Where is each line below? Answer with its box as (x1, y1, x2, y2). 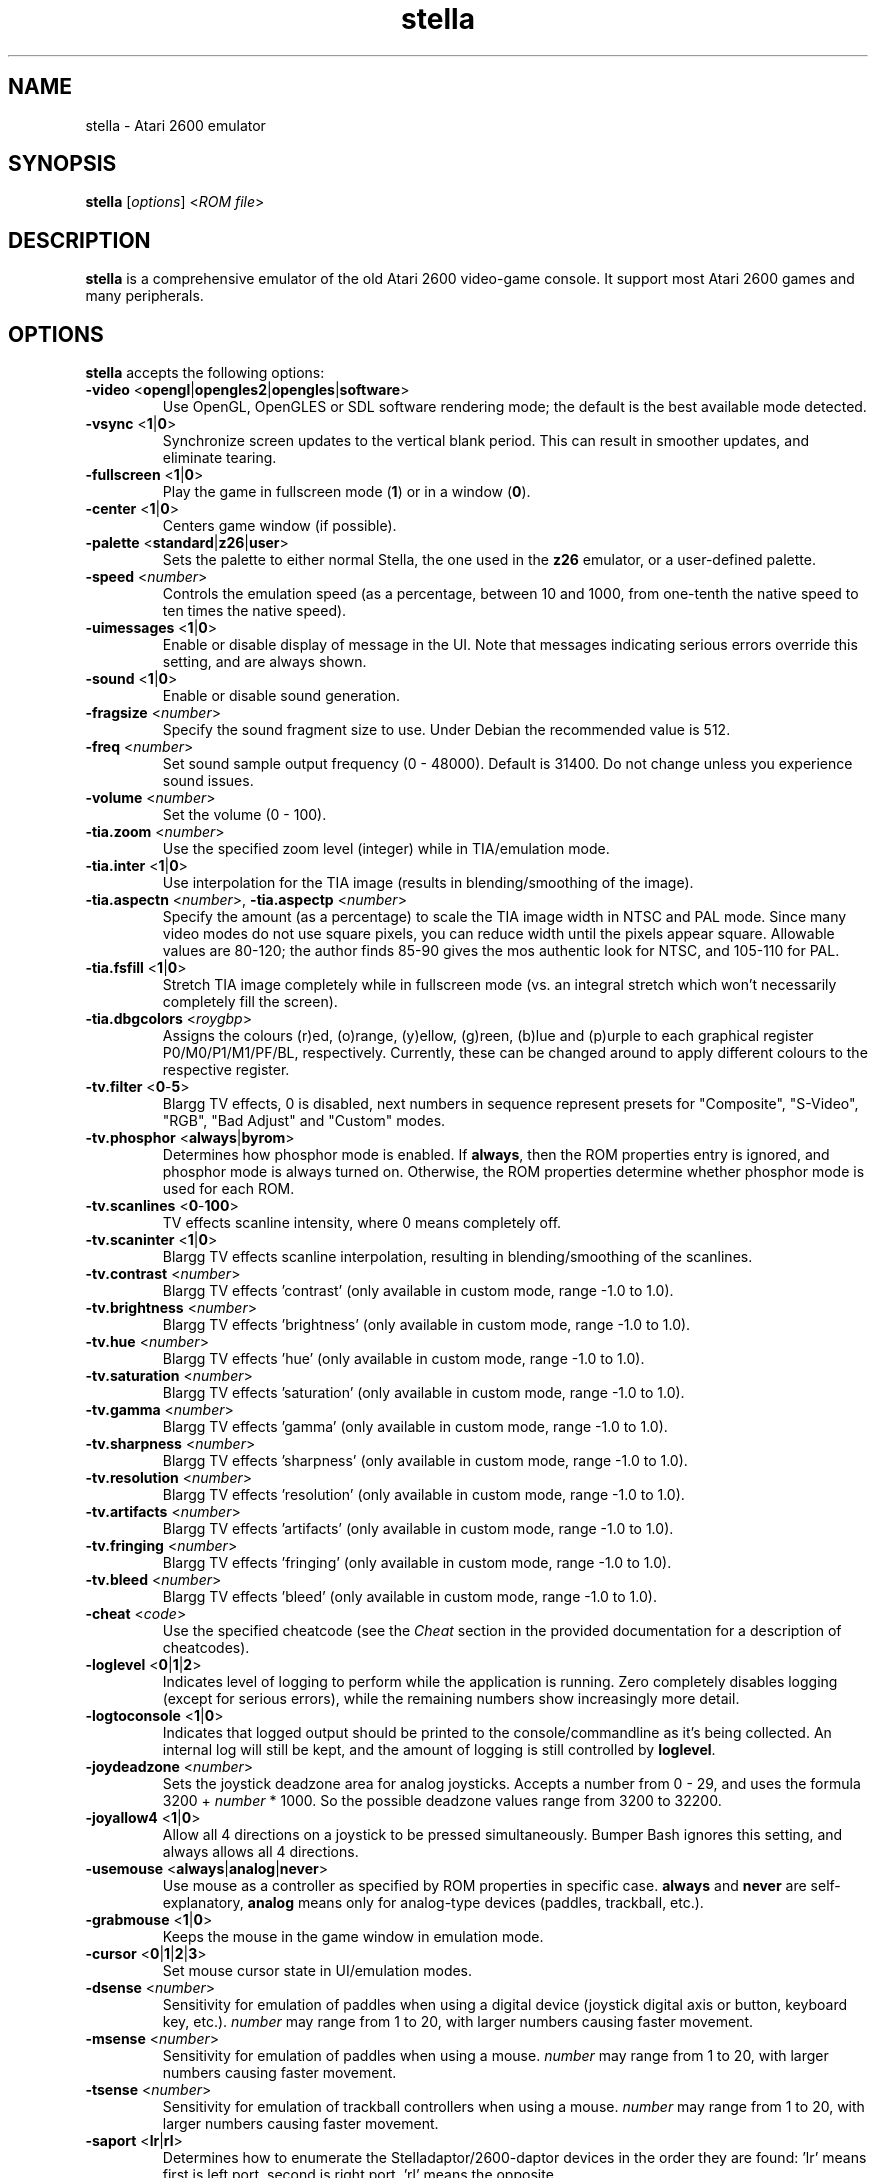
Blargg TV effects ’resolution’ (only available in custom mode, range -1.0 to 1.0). (162, 1486, 685, 1504)
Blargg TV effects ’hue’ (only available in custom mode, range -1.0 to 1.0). (162, 1350, 645, 1368)
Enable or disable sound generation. (162, 687, 401, 705)
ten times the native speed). (162, 602, 347, 620)
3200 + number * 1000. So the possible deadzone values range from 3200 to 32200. (162, 1792, 722, 1810)
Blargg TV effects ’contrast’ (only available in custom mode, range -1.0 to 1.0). (162, 1282, 674, 1300)
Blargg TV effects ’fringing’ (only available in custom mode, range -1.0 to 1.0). (162, 1554, 672, 1572)
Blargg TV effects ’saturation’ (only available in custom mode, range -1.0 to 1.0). (162, 1384, 685, 1402)
